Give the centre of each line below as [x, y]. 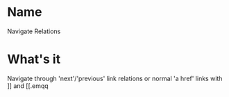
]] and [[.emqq [28, 86]
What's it [34, 59]
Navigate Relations [34, 31]
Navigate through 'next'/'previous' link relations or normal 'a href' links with [115, 78]
